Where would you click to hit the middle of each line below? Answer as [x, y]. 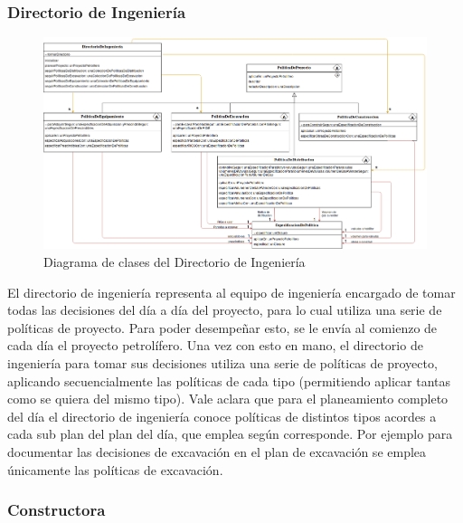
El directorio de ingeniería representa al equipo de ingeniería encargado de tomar [231, 292]
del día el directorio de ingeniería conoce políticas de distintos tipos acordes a [222, 416]
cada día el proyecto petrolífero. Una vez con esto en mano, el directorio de [215, 345]
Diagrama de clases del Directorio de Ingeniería [175, 261]
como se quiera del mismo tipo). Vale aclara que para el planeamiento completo [228, 399]
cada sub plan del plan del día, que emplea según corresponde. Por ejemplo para [230, 434]
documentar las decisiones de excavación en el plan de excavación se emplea [217, 451]
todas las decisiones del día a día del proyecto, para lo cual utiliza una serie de [225, 310]
